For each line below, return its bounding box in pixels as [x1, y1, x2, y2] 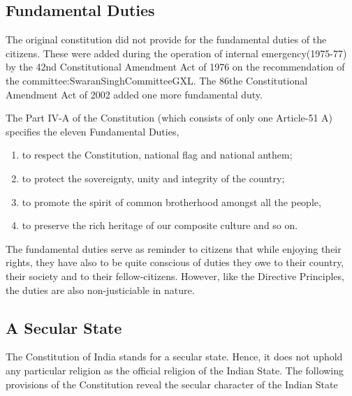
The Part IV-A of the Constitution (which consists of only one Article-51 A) [6, 110, 333, 125]
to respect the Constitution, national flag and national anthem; [22, 147, 293, 162]
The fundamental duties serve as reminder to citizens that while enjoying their [6, 241, 342, 256]
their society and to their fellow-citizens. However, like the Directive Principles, [6, 268, 344, 283]
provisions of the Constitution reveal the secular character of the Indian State [6, 376, 338, 391]
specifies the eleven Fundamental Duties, [6, 124, 179, 138]
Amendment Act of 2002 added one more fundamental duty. [6, 87, 263, 101]
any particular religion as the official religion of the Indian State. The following [6, 362, 344, 377]
